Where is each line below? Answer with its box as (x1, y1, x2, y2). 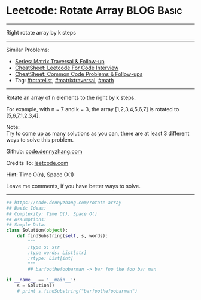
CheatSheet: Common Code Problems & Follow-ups (14, 70, 143, 78)
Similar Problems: (6, 46, 50, 53)
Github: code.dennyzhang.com (6, 148, 83, 155)
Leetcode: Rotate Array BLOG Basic (6, 4, 182, 17)
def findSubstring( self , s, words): (17, 233, 109, 239)
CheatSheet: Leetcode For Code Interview (14, 64, 119, 71)
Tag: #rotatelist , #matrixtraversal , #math (14, 76, 114, 84)
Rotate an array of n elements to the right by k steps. (6, 94, 136, 101)
